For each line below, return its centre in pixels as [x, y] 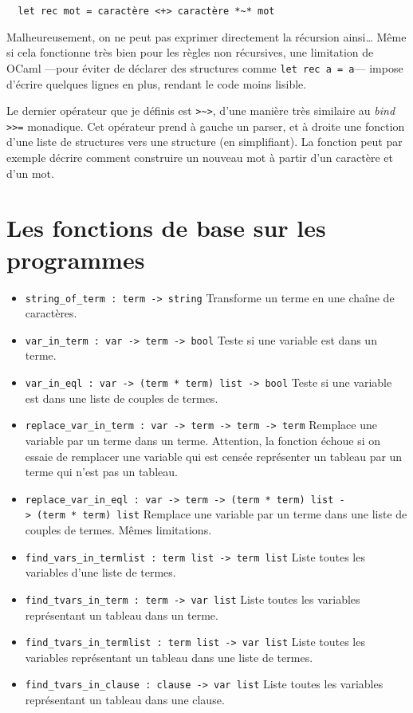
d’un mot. [30, 173]
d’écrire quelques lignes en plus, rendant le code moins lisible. [157, 83]
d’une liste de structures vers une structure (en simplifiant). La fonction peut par [205, 142]
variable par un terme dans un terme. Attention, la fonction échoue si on [203, 440]
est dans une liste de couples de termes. [122, 398]
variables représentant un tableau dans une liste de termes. [169, 657]
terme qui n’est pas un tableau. [101, 472]
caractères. [51, 313]
